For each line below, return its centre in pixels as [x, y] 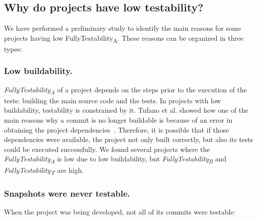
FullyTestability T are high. [44, 170]
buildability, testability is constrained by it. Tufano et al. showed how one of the [126, 110]
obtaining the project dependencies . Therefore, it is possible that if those [117, 129]
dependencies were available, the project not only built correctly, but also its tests [129, 139]
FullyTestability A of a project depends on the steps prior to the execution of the [126, 90]
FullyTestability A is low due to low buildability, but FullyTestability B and [115, 159]
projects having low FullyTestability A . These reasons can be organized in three [124, 38]
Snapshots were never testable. [67, 193]
